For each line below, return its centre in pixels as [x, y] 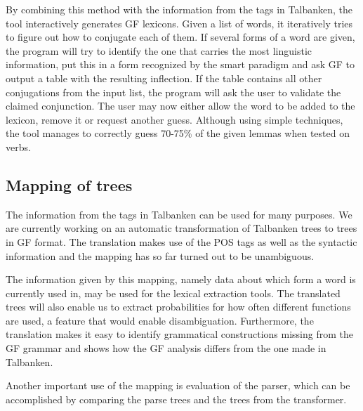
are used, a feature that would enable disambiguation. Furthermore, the [160, 320]
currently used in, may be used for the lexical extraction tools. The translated [173, 293]
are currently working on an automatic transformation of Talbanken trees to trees [181, 228]
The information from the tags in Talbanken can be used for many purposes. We [179, 214]
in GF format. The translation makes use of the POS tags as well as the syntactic [181, 241]
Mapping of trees [69, 184]
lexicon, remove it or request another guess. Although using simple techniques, [174, 119]
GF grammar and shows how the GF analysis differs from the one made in [166, 348]
